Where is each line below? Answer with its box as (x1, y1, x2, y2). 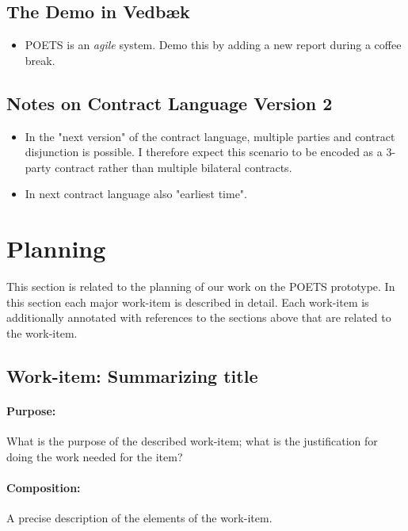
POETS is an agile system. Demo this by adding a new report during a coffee (25, 36, 402, 53)
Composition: (6, 479, 81, 495)
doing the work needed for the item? (6, 448, 183, 464)
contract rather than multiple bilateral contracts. (55, 159, 292, 175)
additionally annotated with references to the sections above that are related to (6, 309, 391, 326)
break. (25, 52, 55, 68)
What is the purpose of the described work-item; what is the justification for (6, 433, 378, 449)
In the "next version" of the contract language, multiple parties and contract (25, 128, 395, 144)
